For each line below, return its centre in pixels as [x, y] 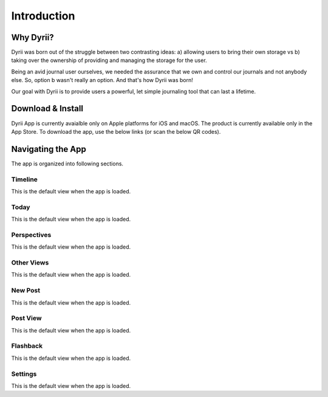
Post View [26, 318]
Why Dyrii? [32, 37]
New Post [26, 291]
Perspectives [31, 235]
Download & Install [47, 109]
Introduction [43, 16]
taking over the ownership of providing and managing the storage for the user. [109, 60]
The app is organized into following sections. [67, 164]
